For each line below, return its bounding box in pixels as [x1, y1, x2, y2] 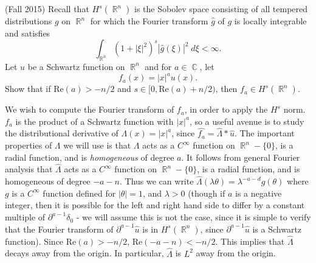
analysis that [5, 163, 53, 175]
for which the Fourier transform [90, 15, 208, 27]
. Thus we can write [120, 175, 194, 188]
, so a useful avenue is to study [189, 114, 304, 127]
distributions [5, 15, 52, 27]
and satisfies [5, 26, 50, 39]
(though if [188, 186, 225, 199]
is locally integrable [234, 15, 307, 27]
